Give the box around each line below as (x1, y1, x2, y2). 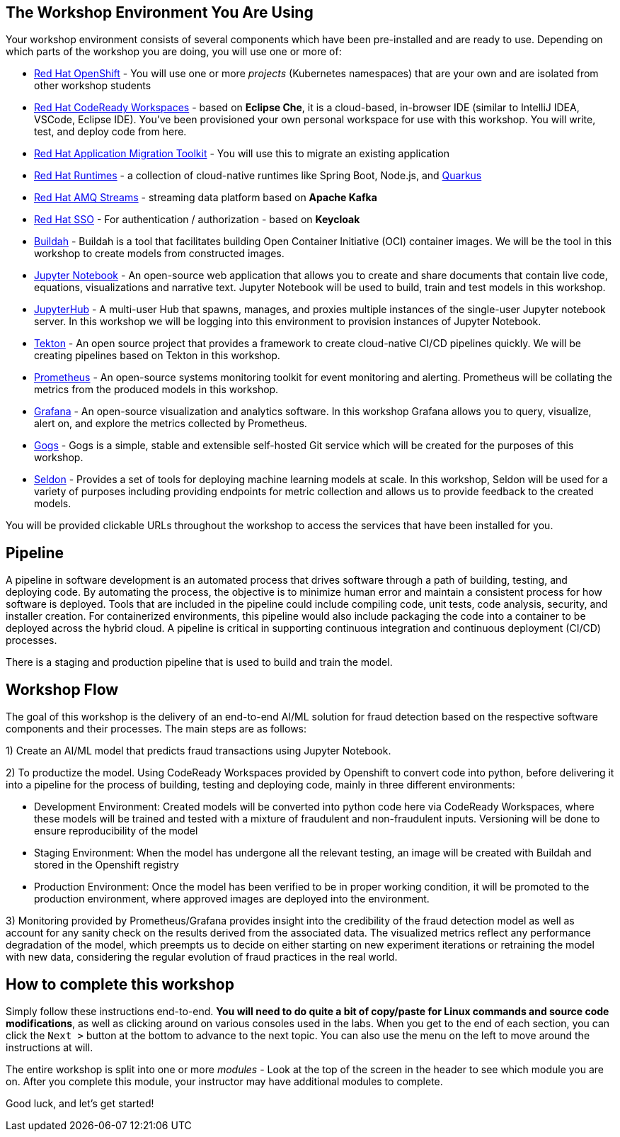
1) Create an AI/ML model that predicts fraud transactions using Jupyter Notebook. (6, 745, 391, 757)
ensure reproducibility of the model (34, 825, 198, 837)
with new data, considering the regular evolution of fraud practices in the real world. (6, 951, 398, 963)
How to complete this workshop (6, 975, 234, 993)
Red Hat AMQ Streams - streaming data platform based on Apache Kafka (34, 191, 377, 204)
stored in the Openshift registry (34, 859, 179, 871)
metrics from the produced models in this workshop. (34, 383, 279, 396)
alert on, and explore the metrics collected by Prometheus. (34, 417, 307, 430)
